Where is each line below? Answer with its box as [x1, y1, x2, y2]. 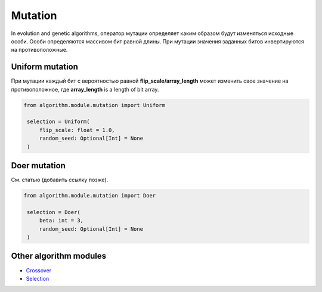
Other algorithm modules [11, 251, 107, 261]
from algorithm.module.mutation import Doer [23, 192, 156, 199]
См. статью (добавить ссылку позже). [11, 176, 109, 184]
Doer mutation [11, 161, 66, 171]
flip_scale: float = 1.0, [39, 127, 116, 133]
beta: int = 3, [39, 217, 83, 224]
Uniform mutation [11, 62, 79, 72]
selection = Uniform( [27, 118, 90, 125]
